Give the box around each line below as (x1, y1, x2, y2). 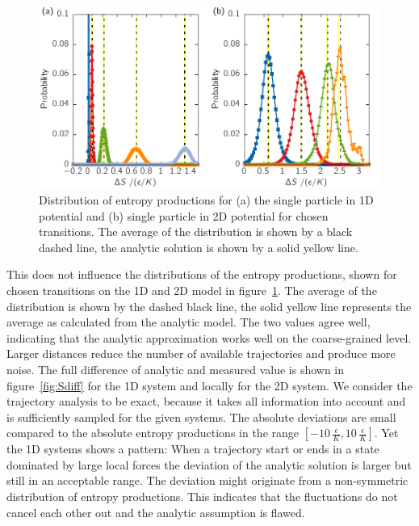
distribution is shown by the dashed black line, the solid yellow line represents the (6, 297, 412, 314)
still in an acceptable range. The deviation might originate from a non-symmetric (6, 472, 409, 489)
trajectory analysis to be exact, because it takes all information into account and (6, 393, 406, 410)
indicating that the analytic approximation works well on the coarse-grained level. (6, 329, 412, 346)
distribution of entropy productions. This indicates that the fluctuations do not (6, 488, 398, 505)
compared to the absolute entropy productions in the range (6, 424, 299, 441)
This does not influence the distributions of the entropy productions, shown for (6, 266, 397, 283)
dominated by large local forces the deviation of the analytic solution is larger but (6, 456, 412, 473)
